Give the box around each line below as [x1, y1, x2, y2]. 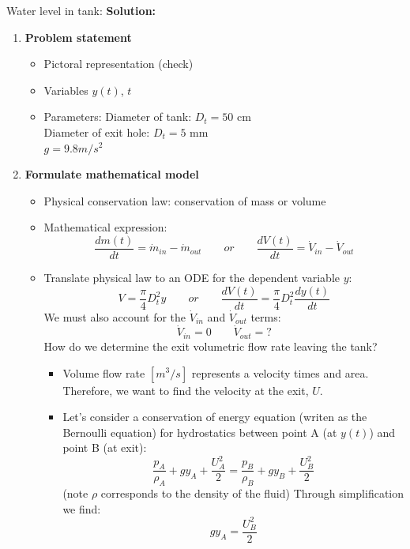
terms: [250, 308, 281, 325]
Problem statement [24, 28, 132, 45]
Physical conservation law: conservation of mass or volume [43, 192, 326, 209]
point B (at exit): [62, 439, 147, 456]
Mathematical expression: [43, 219, 167, 235]
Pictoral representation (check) [43, 55, 194, 72]
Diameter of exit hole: [43, 123, 150, 140]
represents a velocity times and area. [191, 364, 369, 381]
